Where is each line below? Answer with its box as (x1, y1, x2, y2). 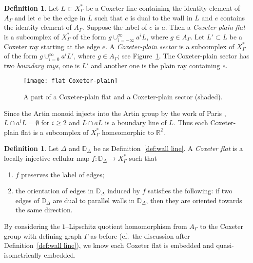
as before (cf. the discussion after (90, 230, 190, 241)
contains (220, 12, 245, 22)
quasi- (216, 240, 234, 250)
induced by (107, 186, 140, 196)
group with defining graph (4, 230, 82, 241)
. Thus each (173, 117, 208, 128)
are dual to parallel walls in (53, 195, 135, 205)
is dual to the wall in (130, 12, 193, 22)
